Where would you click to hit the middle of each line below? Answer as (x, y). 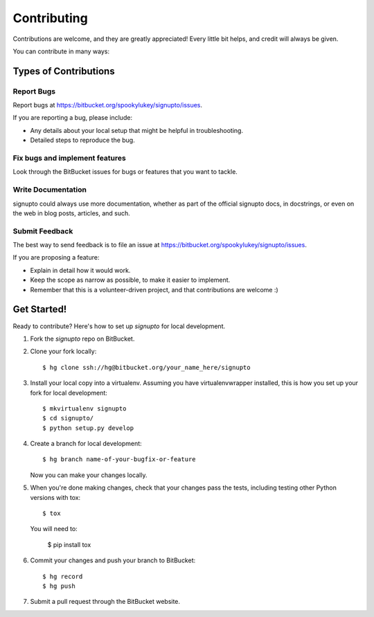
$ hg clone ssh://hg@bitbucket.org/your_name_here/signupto (146, 367)
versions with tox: (55, 497)
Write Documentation (50, 190)
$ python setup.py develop (88, 428)
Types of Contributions (64, 71)
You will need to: (54, 529)
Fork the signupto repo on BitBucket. (82, 339)
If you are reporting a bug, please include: (73, 118)
